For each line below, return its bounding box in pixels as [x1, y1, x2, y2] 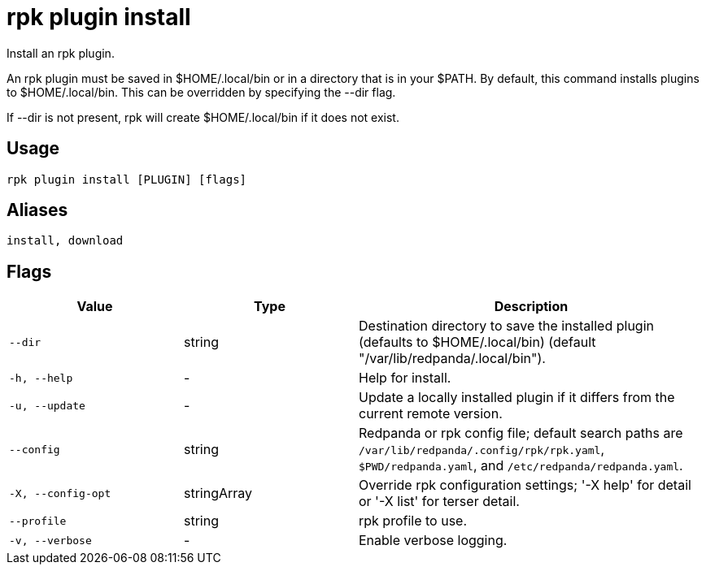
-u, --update [9, 399, 85, 412]
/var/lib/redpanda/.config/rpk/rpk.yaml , [359, 441, 605, 458]
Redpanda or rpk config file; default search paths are [359, 425, 683, 442]
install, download [7, 234, 124, 248]
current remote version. [359, 405, 503, 422]
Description [494, 298, 569, 315]
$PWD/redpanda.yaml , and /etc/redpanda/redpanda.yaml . [359, 457, 683, 474]
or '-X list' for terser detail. [359, 493, 520, 510]
